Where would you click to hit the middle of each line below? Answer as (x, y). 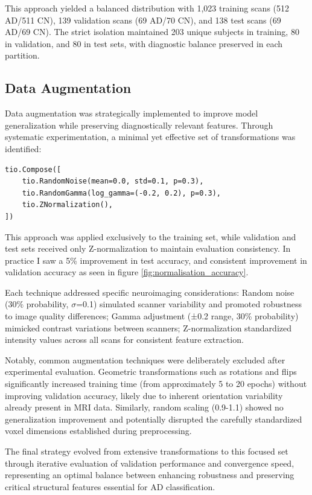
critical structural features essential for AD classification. (110, 486)
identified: (23, 148)
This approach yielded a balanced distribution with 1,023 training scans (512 (147, 8)
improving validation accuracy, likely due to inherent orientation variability (144, 395)
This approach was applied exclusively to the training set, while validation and (151, 236)
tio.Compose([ (33, 169)
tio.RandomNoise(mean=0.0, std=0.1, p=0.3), (113, 181)
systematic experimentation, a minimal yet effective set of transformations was (150, 137)
